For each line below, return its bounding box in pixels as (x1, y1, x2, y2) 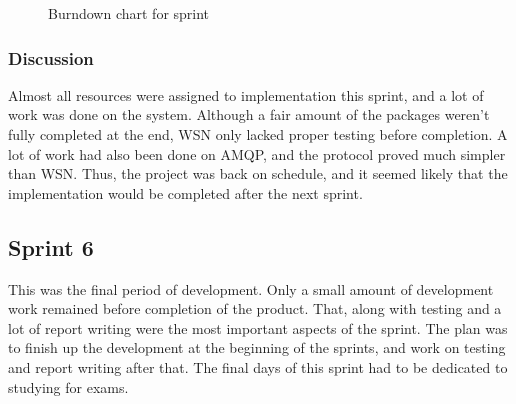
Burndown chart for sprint (48, 3, 210, 23)
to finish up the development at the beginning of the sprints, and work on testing (8, 337, 506, 358)
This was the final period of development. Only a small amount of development (8, 278, 494, 299)
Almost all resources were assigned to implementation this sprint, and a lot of (8, 84, 484, 105)
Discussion (8, 45, 94, 70)
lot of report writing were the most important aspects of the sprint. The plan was (8, 317, 508, 338)
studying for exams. (8, 376, 129, 397)
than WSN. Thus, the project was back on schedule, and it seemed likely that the (8, 163, 508, 184)
